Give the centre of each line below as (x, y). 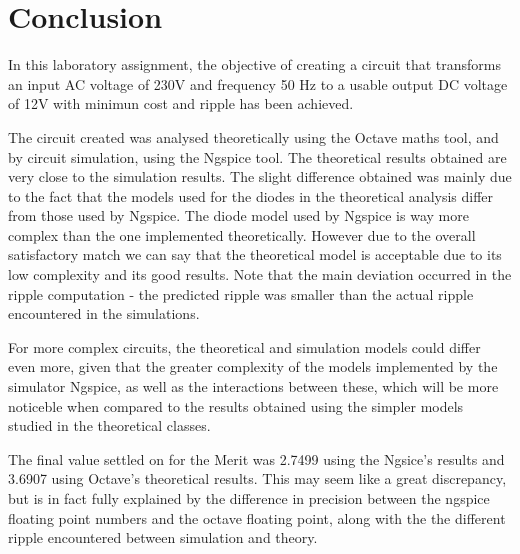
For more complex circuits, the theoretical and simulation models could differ (244, 346)
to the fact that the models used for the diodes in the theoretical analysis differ (251, 195)
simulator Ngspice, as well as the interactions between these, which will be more (253, 386)
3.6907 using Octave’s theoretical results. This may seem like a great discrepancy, (257, 478)
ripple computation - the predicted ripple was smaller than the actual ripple (241, 293)
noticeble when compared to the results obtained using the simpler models (236, 405)
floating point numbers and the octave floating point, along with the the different (257, 517)
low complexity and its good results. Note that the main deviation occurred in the (260, 274)
